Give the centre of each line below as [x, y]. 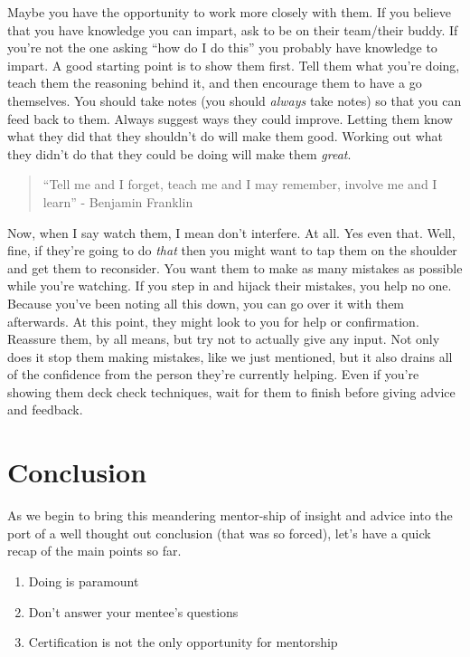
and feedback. [45, 409]
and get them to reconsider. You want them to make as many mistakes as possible [235, 267]
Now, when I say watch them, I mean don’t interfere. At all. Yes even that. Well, [231, 232]
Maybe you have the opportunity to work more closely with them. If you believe [229, 12]
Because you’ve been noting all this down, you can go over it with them [206, 303]
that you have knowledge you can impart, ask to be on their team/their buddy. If [233, 29]
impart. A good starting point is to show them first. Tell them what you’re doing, [234, 65]
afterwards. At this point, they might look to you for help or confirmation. [213, 321]
